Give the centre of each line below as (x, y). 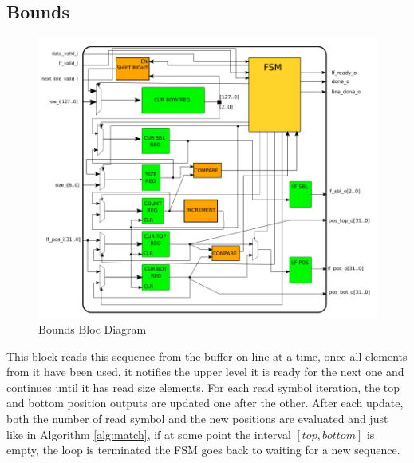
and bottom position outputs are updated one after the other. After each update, (205, 403)
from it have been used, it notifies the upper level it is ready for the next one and (205, 372)
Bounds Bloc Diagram (93, 328)
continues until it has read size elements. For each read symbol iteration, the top (203, 387)
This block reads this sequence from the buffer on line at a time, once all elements (207, 356)
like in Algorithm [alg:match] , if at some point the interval (149, 434)
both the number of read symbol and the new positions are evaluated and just (197, 418)
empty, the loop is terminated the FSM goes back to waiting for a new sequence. (203, 450)
